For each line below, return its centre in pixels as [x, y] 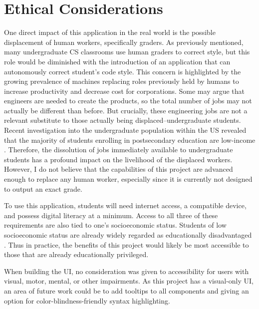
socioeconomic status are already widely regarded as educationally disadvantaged [128, 235]
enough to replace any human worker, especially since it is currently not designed [128, 179]
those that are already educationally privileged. [76, 254]
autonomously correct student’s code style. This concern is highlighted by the [123, 71]
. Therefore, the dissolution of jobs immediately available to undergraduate [119, 150]
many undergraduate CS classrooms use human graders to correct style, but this [127, 52]
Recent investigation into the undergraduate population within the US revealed [125, 130]
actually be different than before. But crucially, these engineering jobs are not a [126, 110]
